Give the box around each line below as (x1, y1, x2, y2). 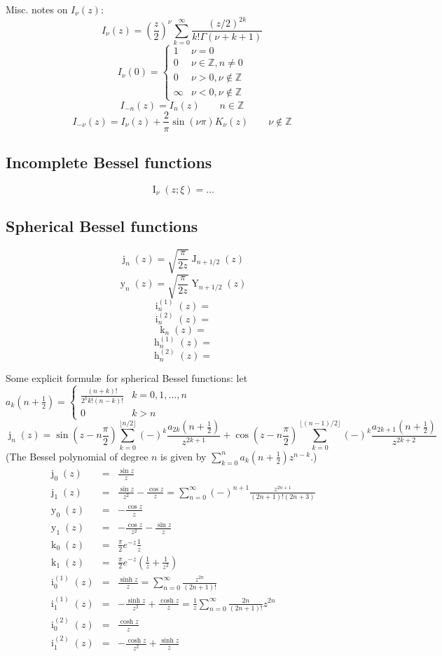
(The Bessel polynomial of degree (6, 449, 149, 463)
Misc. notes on (6, 2, 68, 16)
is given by (160, 449, 207, 463)
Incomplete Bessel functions (6, 151, 212, 172)
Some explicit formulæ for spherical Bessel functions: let (6, 371, 248, 385)
